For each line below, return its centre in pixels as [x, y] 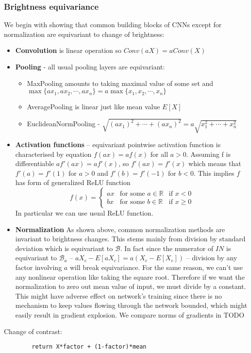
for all [159, 154]
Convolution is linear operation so [68, 50]
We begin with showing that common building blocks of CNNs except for [113, 25]
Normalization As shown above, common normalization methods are [120, 229]
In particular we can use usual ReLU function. [84, 212]
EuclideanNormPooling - [63, 124]
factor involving [39, 267]
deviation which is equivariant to [64, 248]
